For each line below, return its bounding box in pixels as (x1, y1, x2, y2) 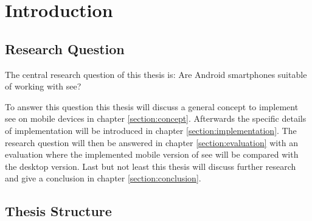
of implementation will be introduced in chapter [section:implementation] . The (5, 124, 297, 136)
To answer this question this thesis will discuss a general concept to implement (5, 100, 299, 113)
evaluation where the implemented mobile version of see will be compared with (5, 148, 299, 161)
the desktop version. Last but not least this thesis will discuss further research (5, 160, 296, 172)
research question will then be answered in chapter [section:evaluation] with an (5, 136, 298, 149)
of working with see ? (5, 80, 81, 93)
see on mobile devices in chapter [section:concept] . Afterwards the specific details (5, 112, 307, 125)
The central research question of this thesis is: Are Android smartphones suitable (5, 68, 307, 80)
